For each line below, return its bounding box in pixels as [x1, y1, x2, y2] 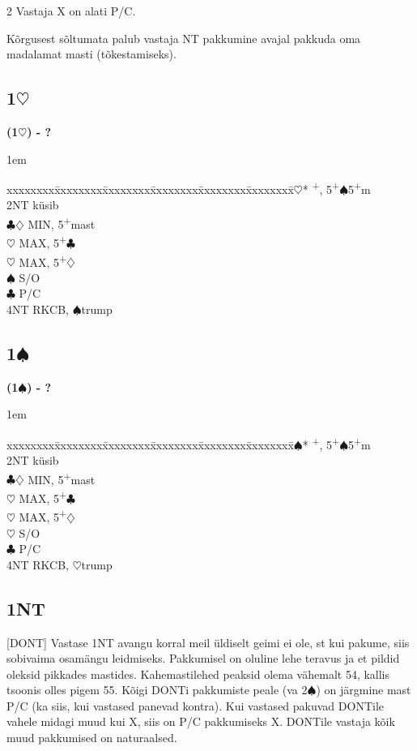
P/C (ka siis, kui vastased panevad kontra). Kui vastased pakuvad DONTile [6, 697, 385, 714]
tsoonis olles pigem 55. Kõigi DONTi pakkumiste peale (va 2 [6, 681, 308, 698]
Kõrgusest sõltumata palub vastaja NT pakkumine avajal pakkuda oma [6, 29, 361, 46]
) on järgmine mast [316, 681, 411, 698]
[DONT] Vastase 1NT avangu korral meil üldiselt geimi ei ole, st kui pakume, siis [6, 633, 410, 650]
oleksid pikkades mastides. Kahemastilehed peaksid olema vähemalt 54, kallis [6, 665, 390, 682]
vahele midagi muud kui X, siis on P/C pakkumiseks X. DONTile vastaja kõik [6, 713, 395, 730]
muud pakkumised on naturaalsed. [6, 729, 177, 746]
